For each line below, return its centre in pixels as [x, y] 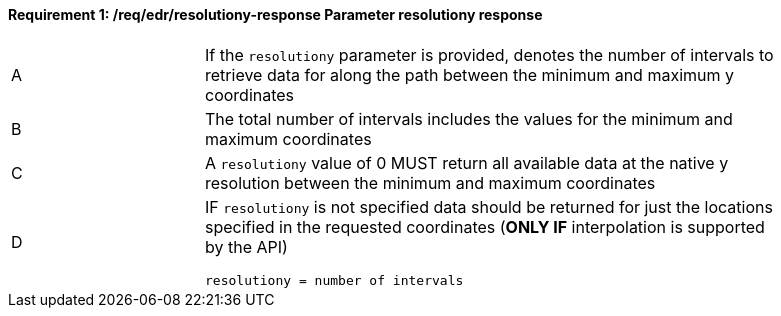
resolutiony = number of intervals [334, 280]
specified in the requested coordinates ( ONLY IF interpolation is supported [485, 226]
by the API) [246, 246]
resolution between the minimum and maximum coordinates [430, 182]
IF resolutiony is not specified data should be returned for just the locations [489, 206]
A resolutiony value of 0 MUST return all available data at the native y [467, 162]
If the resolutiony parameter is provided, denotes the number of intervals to [489, 54]
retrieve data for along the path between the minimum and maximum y [469, 74]
